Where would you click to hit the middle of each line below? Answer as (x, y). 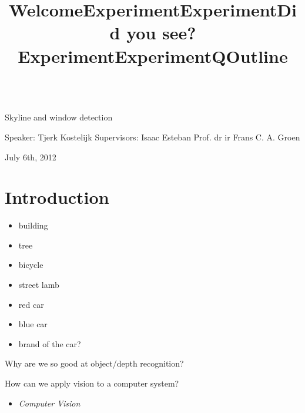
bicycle (31, 265)
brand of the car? (50, 343)
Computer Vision (49, 403)
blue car (33, 324)
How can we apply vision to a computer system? (92, 383)
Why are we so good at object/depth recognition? (94, 363)
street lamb (39, 285)
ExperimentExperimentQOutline (153, 56)
